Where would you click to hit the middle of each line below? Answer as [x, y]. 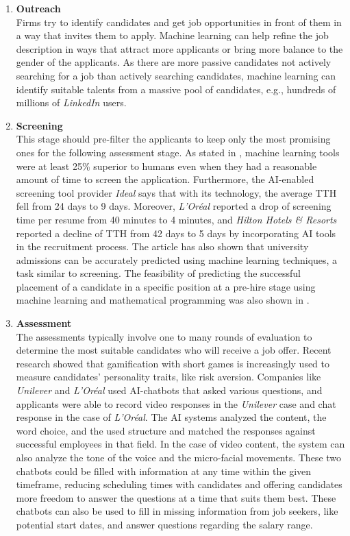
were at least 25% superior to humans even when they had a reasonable [166, 166]
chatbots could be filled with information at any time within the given [164, 471]
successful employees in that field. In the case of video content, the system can [180, 444]
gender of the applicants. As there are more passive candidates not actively [174, 62]
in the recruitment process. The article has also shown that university [162, 246]
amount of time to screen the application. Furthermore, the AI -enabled [165, 179]
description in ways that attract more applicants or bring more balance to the [179, 48]
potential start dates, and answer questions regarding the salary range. [164, 524]
